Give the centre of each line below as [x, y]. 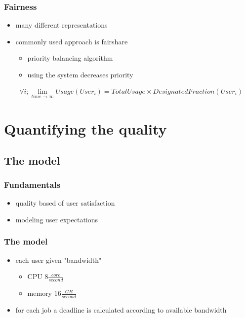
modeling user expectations [57, 219]
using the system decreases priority [80, 74]
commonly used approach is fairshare [72, 41]
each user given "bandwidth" [59, 260]
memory [40, 293]
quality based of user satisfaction [65, 203]
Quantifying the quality [85, 129]
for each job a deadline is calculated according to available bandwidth [121, 309]
